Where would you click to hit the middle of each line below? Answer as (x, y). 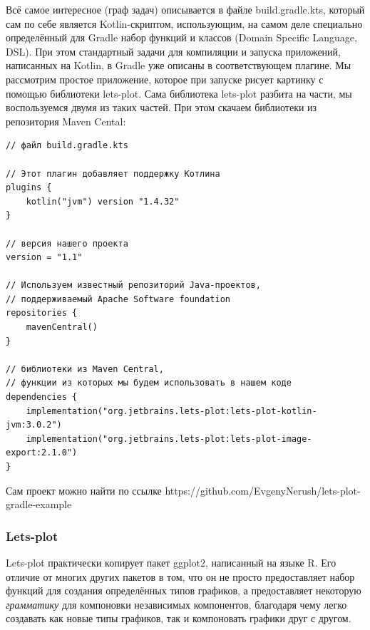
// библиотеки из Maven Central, (85, 369)
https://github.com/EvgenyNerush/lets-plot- (263, 490)
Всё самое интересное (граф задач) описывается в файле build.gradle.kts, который (185, 9)
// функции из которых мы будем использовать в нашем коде (149, 383)
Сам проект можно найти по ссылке (84, 490)
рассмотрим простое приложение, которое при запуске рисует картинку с (165, 79)
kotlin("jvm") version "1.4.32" (103, 201)
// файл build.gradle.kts (67, 146)
